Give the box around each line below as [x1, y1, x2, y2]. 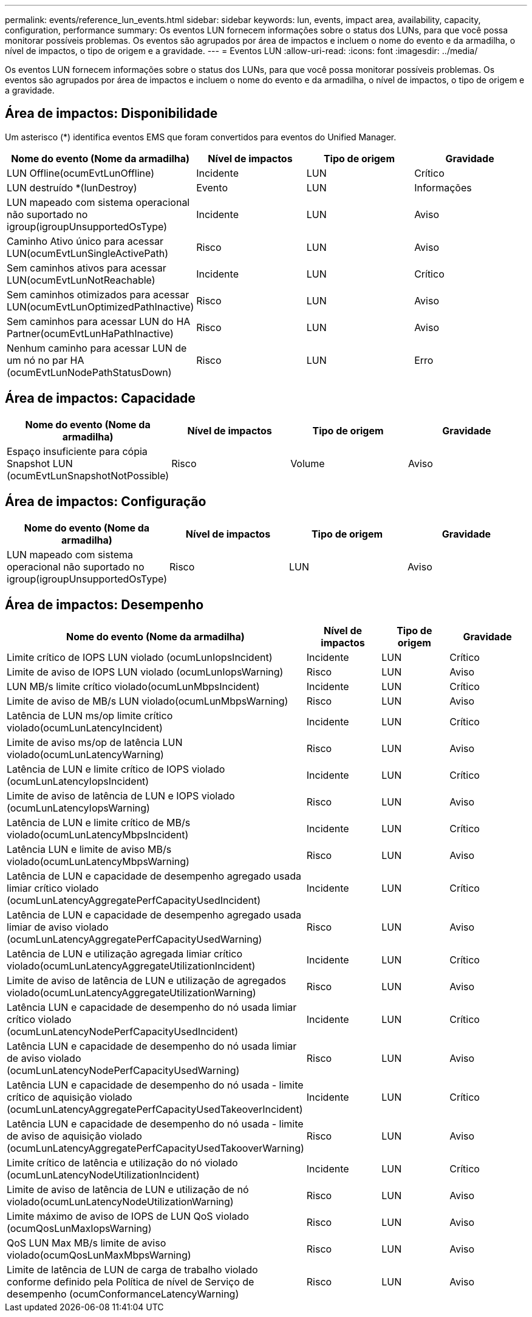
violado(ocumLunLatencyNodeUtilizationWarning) [7, 1196, 234, 1208]
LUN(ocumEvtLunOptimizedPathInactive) [7, 300, 194, 313]
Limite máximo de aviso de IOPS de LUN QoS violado [7, 1210, 249, 1223]
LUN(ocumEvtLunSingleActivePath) [7, 247, 169, 259]
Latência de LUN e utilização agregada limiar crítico [7, 948, 243, 960]
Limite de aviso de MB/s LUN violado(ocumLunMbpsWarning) [7, 695, 288, 708]
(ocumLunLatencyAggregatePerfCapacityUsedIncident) [7, 894, 261, 907]
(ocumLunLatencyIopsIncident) [7, 775, 149, 788]
